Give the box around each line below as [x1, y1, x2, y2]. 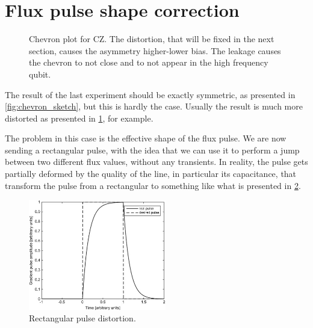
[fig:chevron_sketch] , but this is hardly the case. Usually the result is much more [5, 100, 303, 113]
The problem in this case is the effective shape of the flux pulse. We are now [5, 132, 287, 144]
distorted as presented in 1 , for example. [5, 111, 153, 124]
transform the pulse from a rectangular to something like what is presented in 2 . [5, 179, 301, 191]
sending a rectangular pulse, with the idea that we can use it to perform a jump [5, 143, 300, 156]
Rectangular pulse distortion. [29, 312, 136, 324]
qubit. [29, 67, 51, 80]
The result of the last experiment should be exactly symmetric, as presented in [5, 88, 296, 101]
